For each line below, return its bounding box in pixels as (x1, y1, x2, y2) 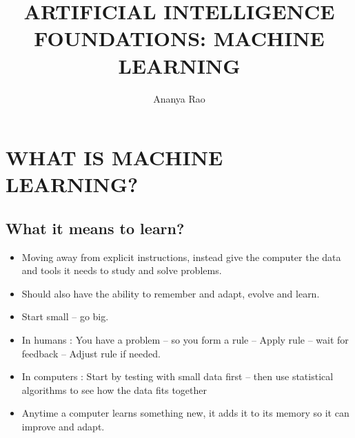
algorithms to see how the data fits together (21, 382, 207, 397)
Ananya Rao (153, 91, 205, 105)
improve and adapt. (21, 419, 105, 434)
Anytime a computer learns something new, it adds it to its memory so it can (21, 406, 349, 420)
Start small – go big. (21, 309, 109, 324)
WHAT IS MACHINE (6, 143, 223, 171)
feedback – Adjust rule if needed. (21, 346, 161, 360)
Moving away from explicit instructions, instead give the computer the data (21, 249, 341, 264)
